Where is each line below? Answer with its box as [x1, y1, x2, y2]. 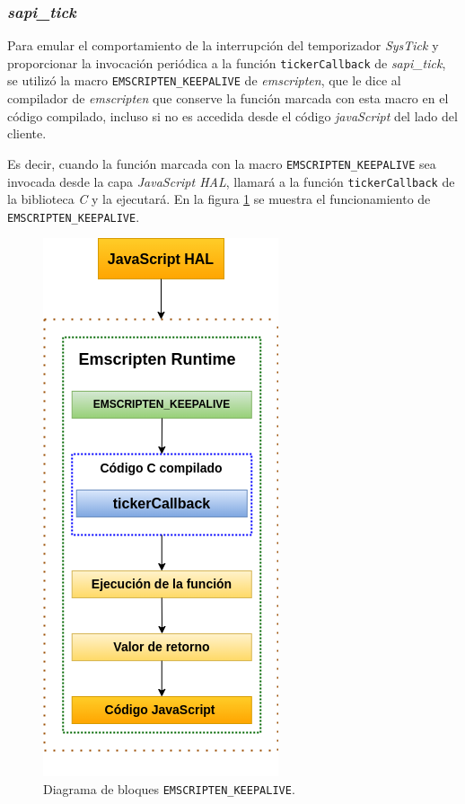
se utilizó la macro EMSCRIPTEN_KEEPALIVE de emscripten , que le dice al [7, 71, 401, 90]
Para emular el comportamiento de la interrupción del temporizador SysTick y [7, 36, 439, 55]
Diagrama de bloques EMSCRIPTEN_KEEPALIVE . [43, 780, 295, 799]
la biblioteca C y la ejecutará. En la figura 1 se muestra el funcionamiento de [7, 190, 431, 208]
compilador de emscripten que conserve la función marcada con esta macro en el [7, 89, 449, 108]
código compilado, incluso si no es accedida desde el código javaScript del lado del [7, 106, 458, 125]
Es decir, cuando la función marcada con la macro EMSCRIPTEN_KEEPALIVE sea [7, 154, 436, 172]
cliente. [7, 124, 47, 143]
